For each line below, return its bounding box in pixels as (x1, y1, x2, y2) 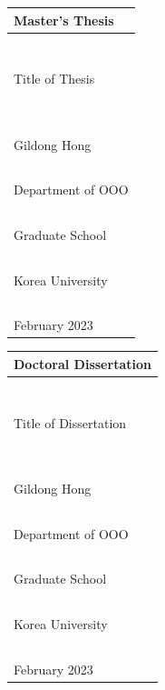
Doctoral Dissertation (14, 354, 151, 373)
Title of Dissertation (14, 413, 127, 432)
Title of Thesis (14, 69, 95, 88)
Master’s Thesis (14, 10, 114, 29)
